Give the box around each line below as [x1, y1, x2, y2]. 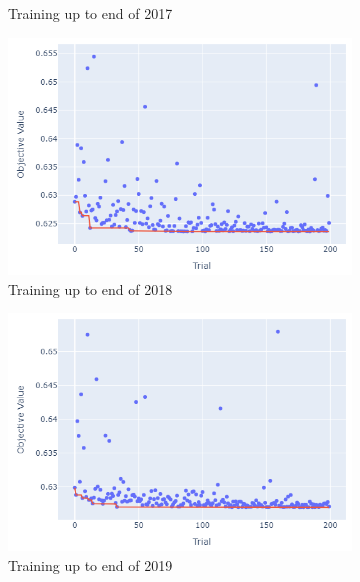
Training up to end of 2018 [8, 278, 173, 299]
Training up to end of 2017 [8, 3, 173, 23]
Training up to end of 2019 [8, 554, 173, 575]
